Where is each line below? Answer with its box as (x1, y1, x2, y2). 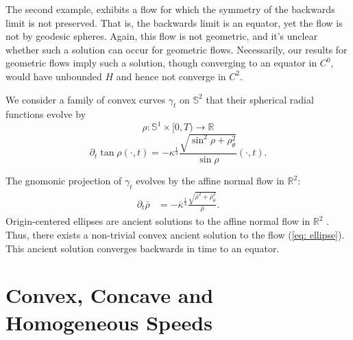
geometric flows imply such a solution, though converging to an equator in (5, 56, 317, 70)
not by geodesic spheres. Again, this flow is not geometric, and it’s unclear (5, 29, 318, 43)
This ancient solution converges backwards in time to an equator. (5, 241, 280, 255)
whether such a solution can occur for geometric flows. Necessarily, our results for (5, 42, 348, 56)
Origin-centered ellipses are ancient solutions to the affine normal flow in (5, 214, 311, 228)
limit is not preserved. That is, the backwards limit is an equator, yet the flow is (5, 15, 343, 29)
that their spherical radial (206, 92, 314, 106)
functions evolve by (5, 107, 86, 121)
